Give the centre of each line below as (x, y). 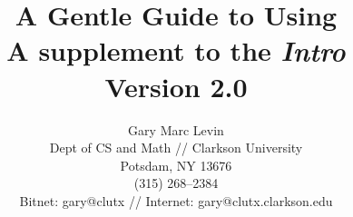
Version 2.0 (176, 86)
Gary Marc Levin (176, 129)
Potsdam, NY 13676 (176, 165)
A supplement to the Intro (176, 51)
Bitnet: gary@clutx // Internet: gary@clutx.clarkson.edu (176, 200)
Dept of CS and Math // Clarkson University (176, 148)
